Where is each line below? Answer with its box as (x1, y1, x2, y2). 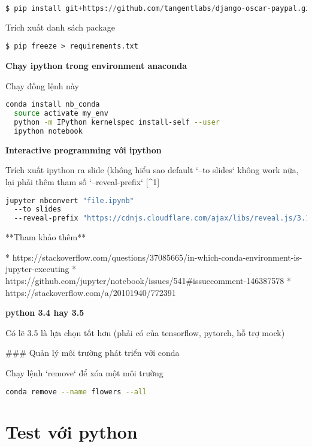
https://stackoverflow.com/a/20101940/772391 (5, 286, 176, 298)
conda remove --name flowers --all (5, 387, 147, 396)
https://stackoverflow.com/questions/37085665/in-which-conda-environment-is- (12, 250, 302, 263)
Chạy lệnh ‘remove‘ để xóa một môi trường (5, 366, 163, 379)
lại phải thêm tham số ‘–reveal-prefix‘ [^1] (5, 176, 160, 188)
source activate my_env (14, 109, 108, 118)
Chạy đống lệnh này (5, 79, 79, 92)
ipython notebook (14, 126, 83, 135)
